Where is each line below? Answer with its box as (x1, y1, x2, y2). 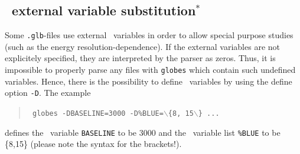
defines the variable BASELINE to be (5, 126, 137, 138)
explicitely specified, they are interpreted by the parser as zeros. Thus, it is (5, 52, 276, 64)
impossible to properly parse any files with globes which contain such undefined (5, 63, 296, 76)
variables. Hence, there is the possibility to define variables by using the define (5, 75, 292, 87)
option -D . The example (5, 86, 91, 99)
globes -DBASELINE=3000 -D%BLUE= (32, 109, 164, 118)
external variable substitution (12, 1, 196, 19)
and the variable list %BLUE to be (158, 126, 281, 138)
